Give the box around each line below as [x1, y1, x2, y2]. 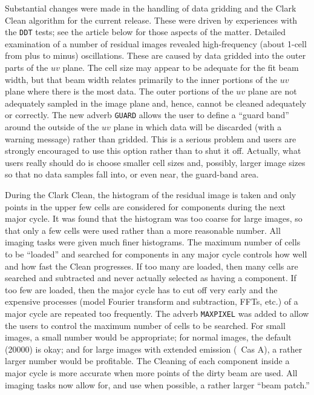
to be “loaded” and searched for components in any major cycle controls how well [5, 248, 307, 260]
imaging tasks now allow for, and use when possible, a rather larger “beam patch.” [5, 378, 310, 391]
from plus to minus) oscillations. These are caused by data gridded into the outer [5, 49, 306, 62]
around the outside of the [5, 121, 99, 133]
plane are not [247, 85, 297, 98]
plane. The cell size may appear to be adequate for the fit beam [62, 61, 299, 74]
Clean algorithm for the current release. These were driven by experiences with [5, 13, 298, 26]
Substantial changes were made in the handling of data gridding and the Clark [5, 2, 296, 14]
